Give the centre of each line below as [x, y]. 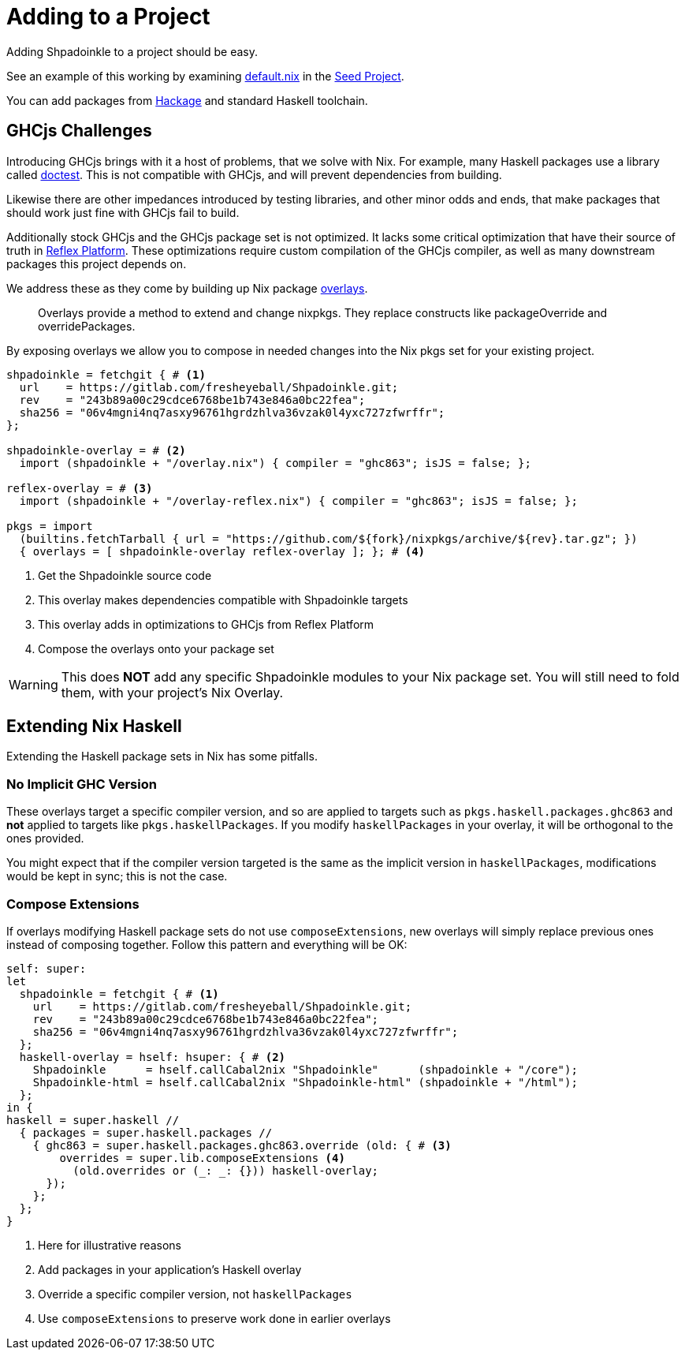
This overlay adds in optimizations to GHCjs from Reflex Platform [206, 624]
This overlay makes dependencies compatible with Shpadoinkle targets [223, 600]
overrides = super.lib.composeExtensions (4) [202, 1158]
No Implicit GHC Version [82, 784]
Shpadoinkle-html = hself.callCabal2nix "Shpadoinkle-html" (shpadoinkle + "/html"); [305, 1082]
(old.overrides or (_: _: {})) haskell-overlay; [226, 1170]
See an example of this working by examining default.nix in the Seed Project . [205, 76]
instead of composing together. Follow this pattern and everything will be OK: [207, 944]
